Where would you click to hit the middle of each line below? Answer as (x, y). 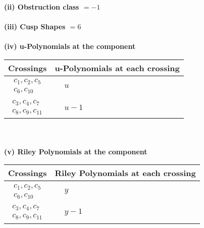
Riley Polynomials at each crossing (125, 173)
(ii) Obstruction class (42, 7)
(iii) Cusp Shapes (35, 26)
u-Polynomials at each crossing (117, 68)
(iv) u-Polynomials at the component (70, 46)
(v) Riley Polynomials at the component (76, 151)
